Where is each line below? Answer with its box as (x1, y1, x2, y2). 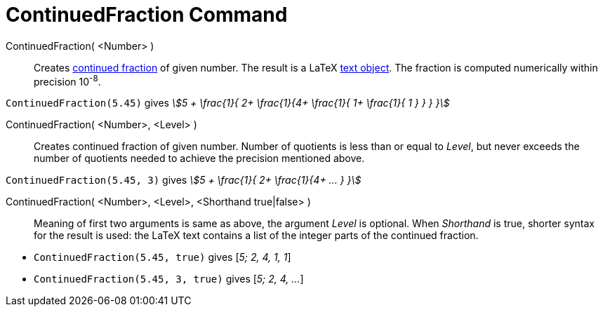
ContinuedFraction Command (6, 3, 288, 27)
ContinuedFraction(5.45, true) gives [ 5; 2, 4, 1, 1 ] (34, 251, 291, 264)
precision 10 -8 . (34, 73, 101, 88)
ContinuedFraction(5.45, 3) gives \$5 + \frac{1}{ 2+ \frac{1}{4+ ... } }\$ (6, 174, 362, 186)
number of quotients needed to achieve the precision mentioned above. (34, 152, 365, 165)
